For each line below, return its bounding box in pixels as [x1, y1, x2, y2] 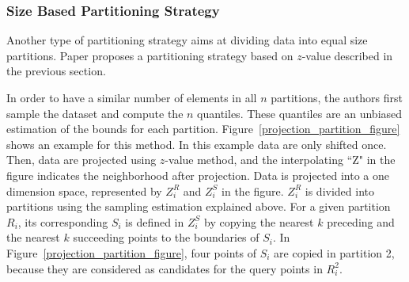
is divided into [305, 182, 374, 199]
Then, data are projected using [6, 151, 157, 168]
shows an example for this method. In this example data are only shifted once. [6, 135, 387, 152]
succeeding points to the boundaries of [73, 229, 259, 246]
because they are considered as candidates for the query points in [6, 260, 323, 276]
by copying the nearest [203, 213, 314, 230]
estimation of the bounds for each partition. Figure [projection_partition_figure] [6, 120, 400, 137]
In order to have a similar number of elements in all [6, 90, 257, 105]
